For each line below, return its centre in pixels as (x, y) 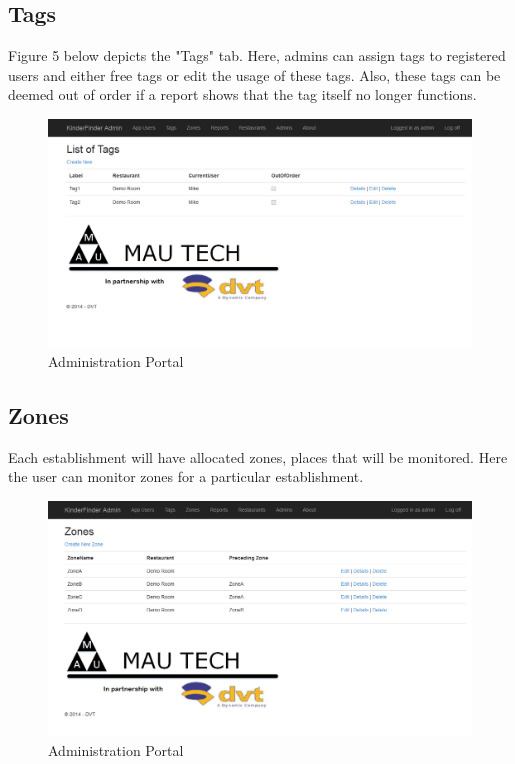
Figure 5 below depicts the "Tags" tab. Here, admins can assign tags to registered (257, 55)
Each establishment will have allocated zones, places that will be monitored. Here (258, 456)
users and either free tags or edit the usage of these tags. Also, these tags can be (254, 74)
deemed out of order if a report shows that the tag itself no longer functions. (242, 94)
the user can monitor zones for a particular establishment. (186, 476)
